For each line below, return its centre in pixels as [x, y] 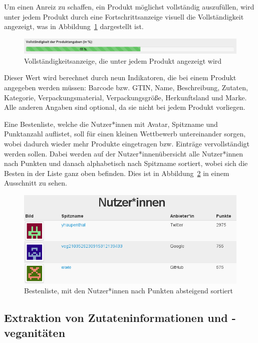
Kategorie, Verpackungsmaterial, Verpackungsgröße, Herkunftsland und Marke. [125, 97]
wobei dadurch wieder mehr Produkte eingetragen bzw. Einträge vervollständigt [127, 143]
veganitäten [35, 332]
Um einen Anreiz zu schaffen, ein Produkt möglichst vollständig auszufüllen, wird [129, 7]
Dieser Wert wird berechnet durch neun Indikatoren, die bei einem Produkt [120, 77]
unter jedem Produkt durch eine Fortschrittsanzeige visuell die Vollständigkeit [124, 16]
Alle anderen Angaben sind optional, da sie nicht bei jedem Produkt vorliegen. [125, 107]
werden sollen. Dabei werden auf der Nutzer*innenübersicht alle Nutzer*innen [123, 153]
